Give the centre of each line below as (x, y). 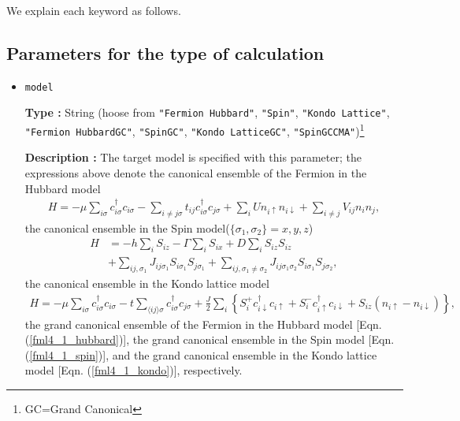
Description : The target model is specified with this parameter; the (193, 157)
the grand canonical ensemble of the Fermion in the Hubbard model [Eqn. (203, 324)
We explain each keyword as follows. (94, 10)
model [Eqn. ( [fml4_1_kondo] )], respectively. (134, 370)
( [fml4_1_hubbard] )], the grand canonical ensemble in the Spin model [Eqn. (210, 339)
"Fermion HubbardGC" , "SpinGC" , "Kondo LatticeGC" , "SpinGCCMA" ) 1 (195, 130)
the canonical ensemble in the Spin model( (127, 227)
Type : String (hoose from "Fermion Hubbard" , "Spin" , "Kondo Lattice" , (207, 112)
